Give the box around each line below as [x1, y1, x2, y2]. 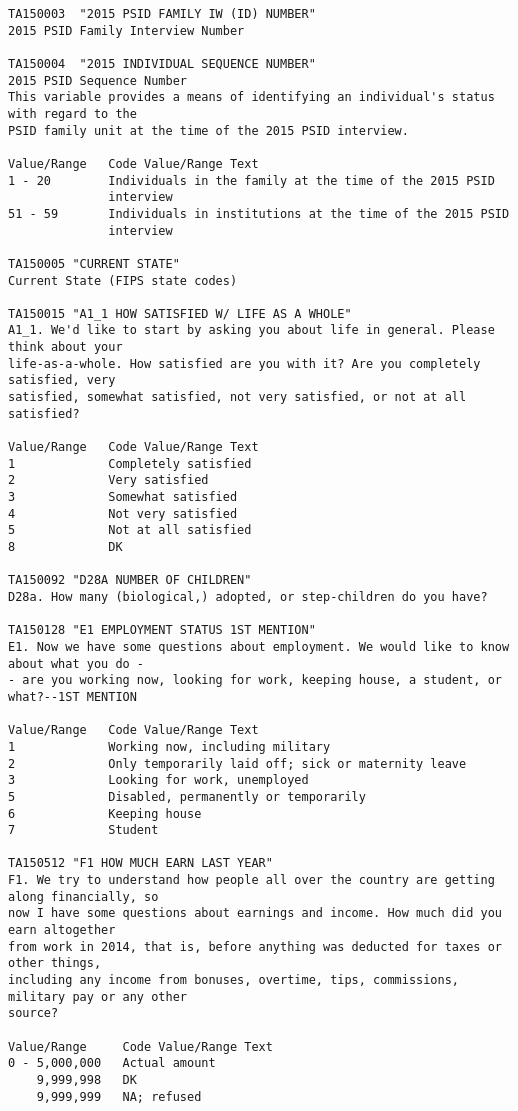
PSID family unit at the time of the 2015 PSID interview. [8, 123, 409, 138]
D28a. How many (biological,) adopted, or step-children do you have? [8, 589, 488, 604]
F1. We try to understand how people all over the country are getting [8, 873, 495, 888]
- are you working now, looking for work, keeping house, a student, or [8, 673, 502, 688]
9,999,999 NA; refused [36, 1089, 202, 1104]
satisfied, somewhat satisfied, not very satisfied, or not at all [8, 390, 467, 405]
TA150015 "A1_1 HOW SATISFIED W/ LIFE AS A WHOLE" [8, 306, 352, 321]
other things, [8, 956, 102, 971]
